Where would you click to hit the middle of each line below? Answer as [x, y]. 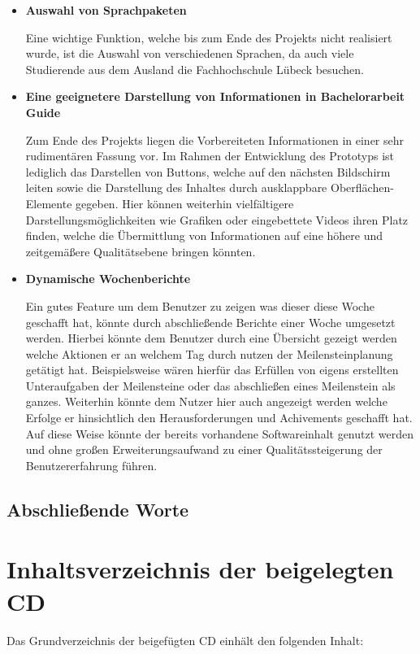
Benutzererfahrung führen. [91, 465]
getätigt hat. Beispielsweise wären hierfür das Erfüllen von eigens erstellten [212, 370]
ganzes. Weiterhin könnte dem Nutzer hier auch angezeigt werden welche [206, 401]
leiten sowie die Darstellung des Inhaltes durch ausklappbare [176, 187]
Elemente [49, 203]
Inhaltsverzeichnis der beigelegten [200, 569]
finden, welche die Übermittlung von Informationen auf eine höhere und [204, 235]
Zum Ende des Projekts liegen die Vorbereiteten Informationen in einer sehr [215, 140]
